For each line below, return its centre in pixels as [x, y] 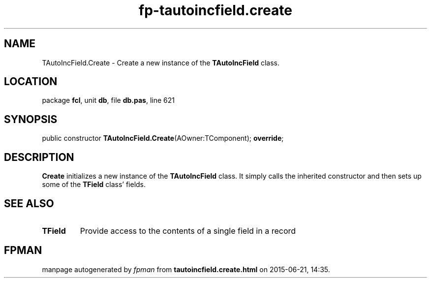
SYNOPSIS [31, 119]
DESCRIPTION [39, 157]
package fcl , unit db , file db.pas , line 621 [108, 100]
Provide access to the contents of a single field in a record [188, 231]
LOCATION [31, 82]
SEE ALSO [29, 203]
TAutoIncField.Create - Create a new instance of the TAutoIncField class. [161, 63]
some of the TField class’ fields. [94, 185]
